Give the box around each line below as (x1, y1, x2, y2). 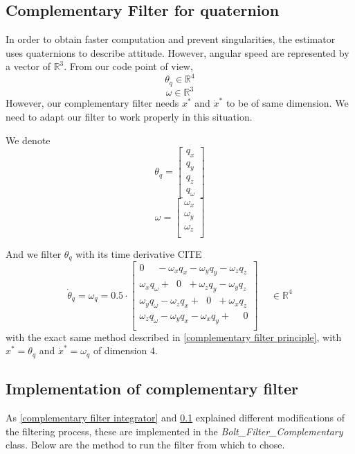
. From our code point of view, (64, 59, 193, 73)
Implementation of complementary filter (6, 378, 299, 399)
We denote (6, 132, 51, 147)
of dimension (93, 343, 147, 358)
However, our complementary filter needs (6, 96, 179, 110)
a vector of (6, 59, 51, 73)
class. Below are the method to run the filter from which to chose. (6, 437, 285, 452)
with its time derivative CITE (75, 247, 202, 261)
